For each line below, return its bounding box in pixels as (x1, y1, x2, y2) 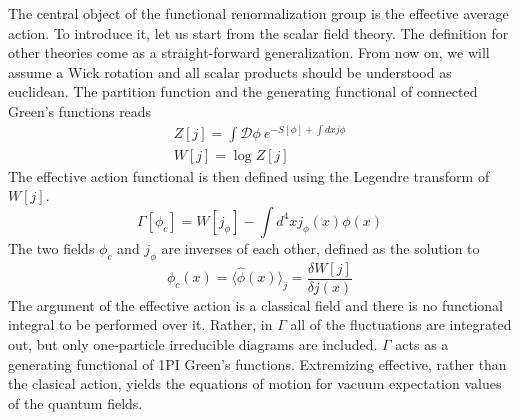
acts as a (395, 333, 449, 354)
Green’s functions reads (8, 100, 152, 121)
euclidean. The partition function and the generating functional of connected (8, 81, 478, 102)
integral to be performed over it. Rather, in (8, 314, 273, 335)
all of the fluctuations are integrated (290, 314, 512, 335)
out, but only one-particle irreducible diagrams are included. (8, 333, 378, 354)
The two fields (8, 237, 95, 258)
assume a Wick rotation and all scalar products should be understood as (8, 61, 452, 82)
